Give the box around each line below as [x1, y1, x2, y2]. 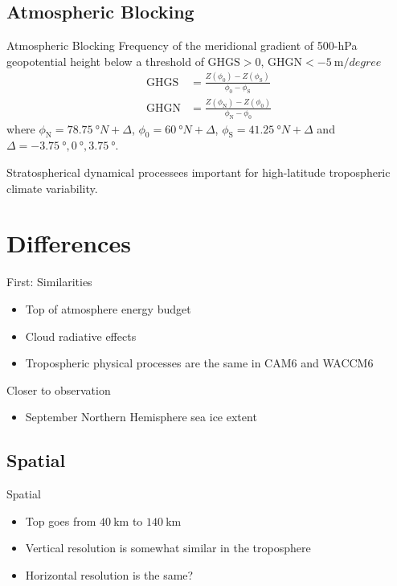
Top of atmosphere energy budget [25, 300, 191, 317]
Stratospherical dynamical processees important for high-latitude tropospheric [6, 164, 391, 181]
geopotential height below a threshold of [6, 52, 204, 69]
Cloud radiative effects [25, 327, 137, 344]
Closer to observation [6, 381, 111, 398]
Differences [6, 227, 131, 260]
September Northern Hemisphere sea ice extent [25, 408, 257, 425]
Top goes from [25, 512, 96, 529]
